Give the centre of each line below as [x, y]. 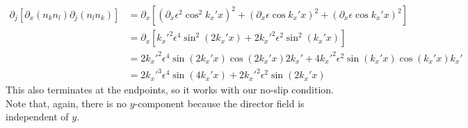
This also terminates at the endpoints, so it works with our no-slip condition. [170, 90]
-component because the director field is [219, 103]
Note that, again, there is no [66, 103]
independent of [37, 117]
